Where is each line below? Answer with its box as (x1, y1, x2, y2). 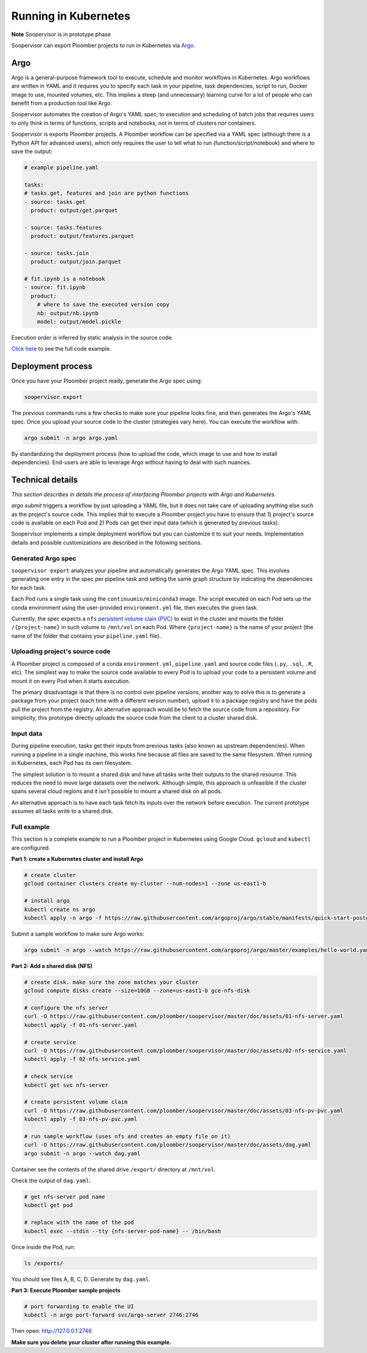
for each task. (11, 584, 46, 591)
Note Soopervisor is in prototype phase (11, 31, 111, 38)
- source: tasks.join (24, 250, 89, 256)
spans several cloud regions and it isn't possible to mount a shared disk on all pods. (11, 788, 223, 795)
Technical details (11, 474, 78, 485)
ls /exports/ (24, 1259, 64, 1267)
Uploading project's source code (11, 647, 111, 656)
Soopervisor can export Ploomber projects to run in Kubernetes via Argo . (11, 42, 196, 49)
